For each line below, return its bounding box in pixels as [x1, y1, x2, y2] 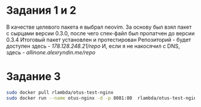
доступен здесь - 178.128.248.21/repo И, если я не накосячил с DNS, [6, 42, 181, 50]
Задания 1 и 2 [6, 4, 77, 17]
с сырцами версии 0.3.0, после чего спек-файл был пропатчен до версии [6, 29, 195, 36]
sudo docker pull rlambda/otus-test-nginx [6, 89, 114, 96]
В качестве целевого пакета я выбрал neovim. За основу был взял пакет [6, 23, 192, 30]
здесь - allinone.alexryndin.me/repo [6, 48, 96, 56]
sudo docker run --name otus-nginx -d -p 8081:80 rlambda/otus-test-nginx [6, 95, 199, 101]
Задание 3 [6, 70, 61, 84]
